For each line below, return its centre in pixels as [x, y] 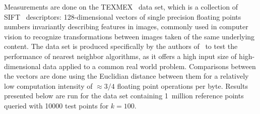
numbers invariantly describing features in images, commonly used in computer [126, 26]
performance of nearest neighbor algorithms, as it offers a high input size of [120, 56]
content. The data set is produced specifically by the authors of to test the [121, 46]
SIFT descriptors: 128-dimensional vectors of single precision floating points [123, 16]
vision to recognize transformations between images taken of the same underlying [129, 36]
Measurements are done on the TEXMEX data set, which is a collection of [121, 7]
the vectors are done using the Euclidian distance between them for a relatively [126, 76]
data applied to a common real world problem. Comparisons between [149, 66]
